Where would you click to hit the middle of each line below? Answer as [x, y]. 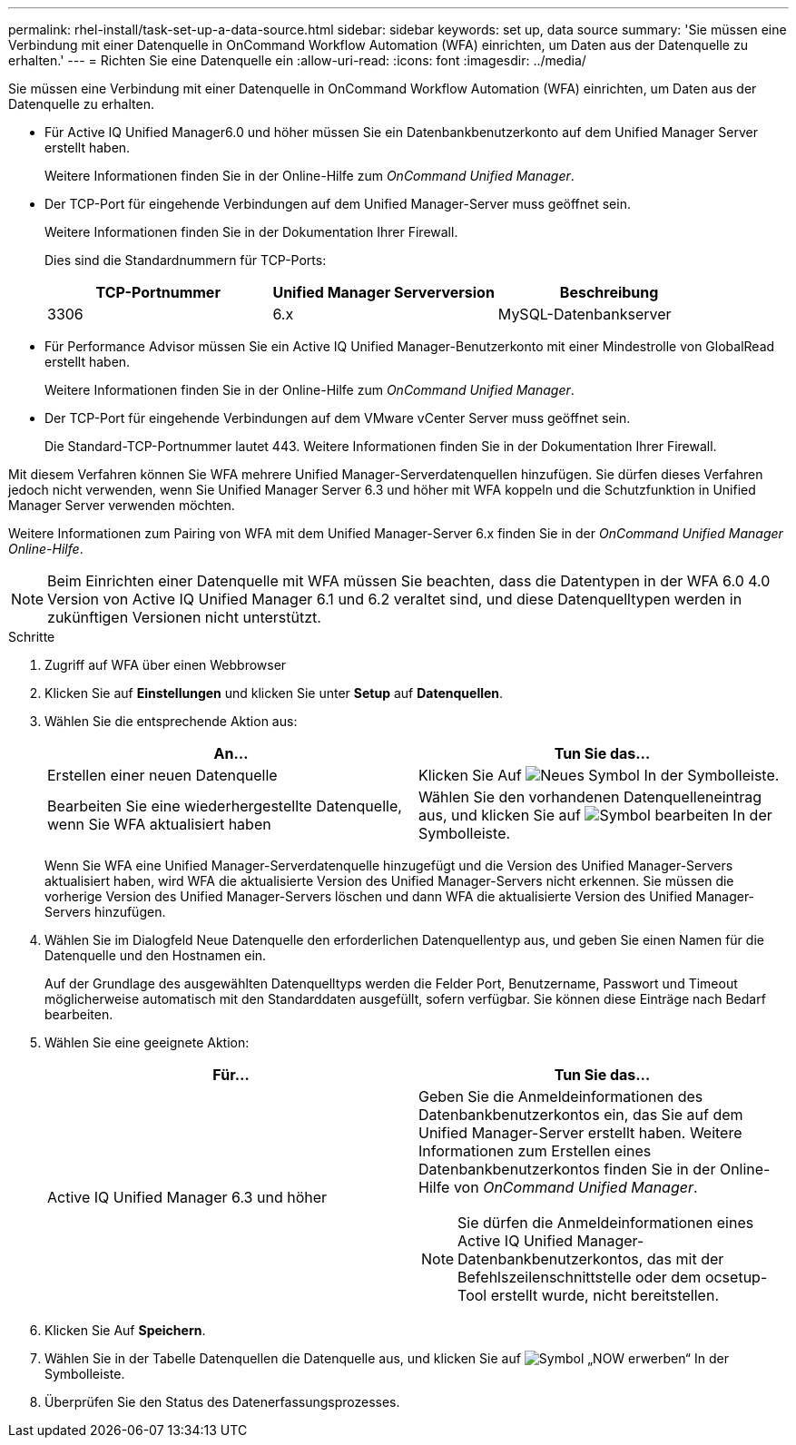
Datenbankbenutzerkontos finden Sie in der [567, 1169]
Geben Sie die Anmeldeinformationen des [561, 1096]
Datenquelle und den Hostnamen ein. [156, 955]
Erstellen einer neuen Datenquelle [162, 775]
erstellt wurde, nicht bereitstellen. [604, 1295]
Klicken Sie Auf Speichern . [125, 1330]
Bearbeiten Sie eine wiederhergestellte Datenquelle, [225, 806]
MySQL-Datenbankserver [585, 314]
